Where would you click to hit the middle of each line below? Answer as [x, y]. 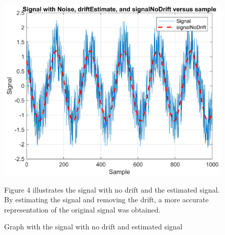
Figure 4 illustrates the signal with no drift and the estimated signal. [112, 189]
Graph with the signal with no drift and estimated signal [93, 227]
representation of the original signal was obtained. [82, 209]
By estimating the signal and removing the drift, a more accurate [106, 199]
